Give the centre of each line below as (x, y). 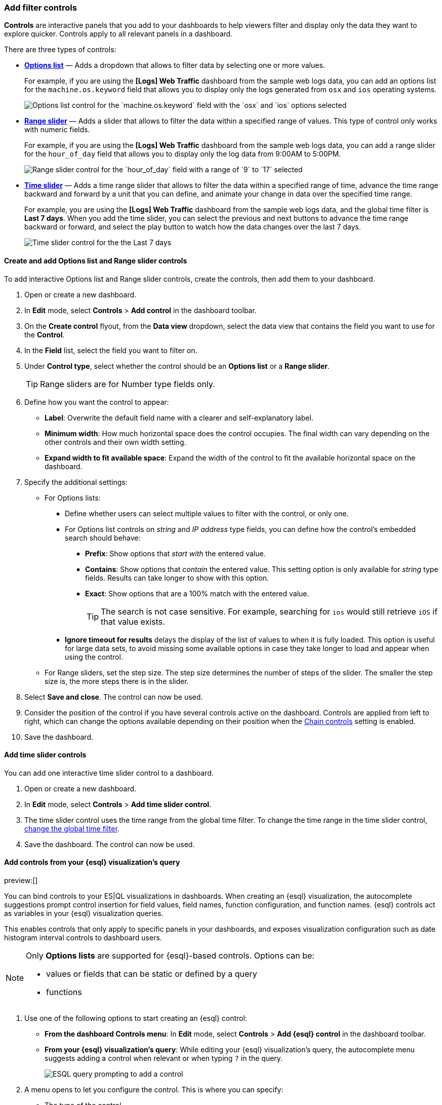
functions (64, 992)
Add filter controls (41, 8)
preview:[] (21, 881)
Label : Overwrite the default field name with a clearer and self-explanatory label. (179, 417)
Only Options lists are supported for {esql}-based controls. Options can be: (170, 956)
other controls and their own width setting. (115, 442)
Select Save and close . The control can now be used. (114, 697)
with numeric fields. (57, 130)
